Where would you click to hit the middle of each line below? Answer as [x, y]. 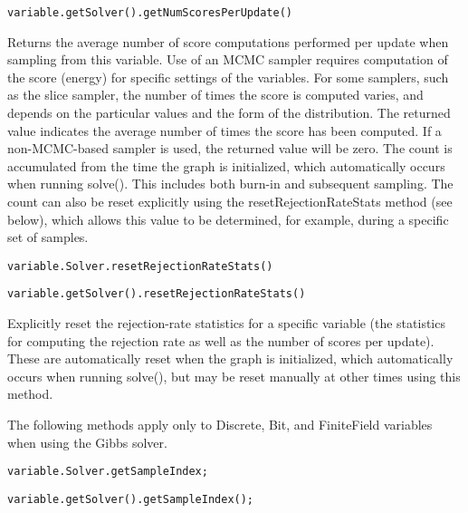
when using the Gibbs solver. [87, 442]
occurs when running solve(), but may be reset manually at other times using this [234, 376]
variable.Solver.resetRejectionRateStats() [140, 266]
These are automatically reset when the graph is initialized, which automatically [230, 358]
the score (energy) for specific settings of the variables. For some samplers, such [228, 77]
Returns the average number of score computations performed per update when [228, 41]
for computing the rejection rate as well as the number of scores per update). [221, 340]
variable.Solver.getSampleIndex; [108, 472]
